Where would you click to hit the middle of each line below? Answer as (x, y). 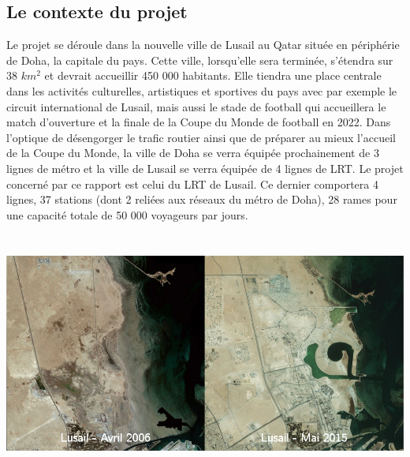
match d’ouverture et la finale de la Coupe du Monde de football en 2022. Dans (199, 122)
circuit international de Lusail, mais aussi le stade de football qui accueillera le (196, 106)
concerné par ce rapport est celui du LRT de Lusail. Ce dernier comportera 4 (192, 184)
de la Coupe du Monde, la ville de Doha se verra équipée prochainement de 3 (193, 153)
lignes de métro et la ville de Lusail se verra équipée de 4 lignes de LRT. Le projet (205, 168)
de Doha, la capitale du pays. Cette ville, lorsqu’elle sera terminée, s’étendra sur (200, 60)
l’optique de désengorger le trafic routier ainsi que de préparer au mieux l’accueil (201, 137)
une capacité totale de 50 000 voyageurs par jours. (127, 214)
